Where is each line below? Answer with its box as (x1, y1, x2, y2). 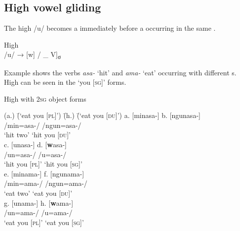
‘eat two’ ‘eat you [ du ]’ (4, 188, 73, 198)
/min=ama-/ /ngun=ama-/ (4, 178, 87, 188)
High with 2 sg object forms (4, 93, 86, 104)
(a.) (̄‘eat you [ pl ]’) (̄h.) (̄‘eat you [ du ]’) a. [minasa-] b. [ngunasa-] (4, 110, 200, 120)
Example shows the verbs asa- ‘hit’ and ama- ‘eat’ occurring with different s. (4, 67, 237, 77)
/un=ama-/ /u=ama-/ (4, 207, 73, 218)
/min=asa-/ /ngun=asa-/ (4, 119, 81, 130)
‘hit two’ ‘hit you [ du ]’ (4, 129, 71, 140)
